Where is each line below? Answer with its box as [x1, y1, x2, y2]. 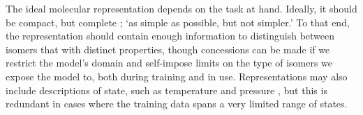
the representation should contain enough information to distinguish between [6, 28, 335, 43]
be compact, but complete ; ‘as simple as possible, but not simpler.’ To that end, [6, 15, 350, 29]
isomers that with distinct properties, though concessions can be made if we [6, 42, 330, 56]
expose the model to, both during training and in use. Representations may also [6, 69, 348, 83]
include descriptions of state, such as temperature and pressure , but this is [6, 82, 327, 97]
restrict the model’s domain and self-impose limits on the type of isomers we [6, 55, 333, 70]
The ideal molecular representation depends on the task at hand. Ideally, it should [6, 1, 357, 15]
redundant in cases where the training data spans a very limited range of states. [6, 96, 348, 111]
